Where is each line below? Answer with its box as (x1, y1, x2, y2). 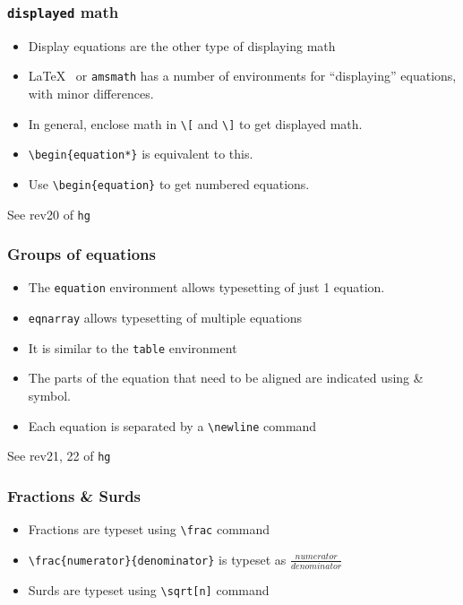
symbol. (28, 386, 71, 405)
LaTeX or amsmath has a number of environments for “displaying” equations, (28, 66, 457, 85)
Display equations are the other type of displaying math (28, 36, 336, 55)
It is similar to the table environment (28, 338, 237, 357)
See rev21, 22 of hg (7, 446, 111, 465)
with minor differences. (28, 84, 154, 103)
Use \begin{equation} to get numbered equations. (28, 174, 310, 193)
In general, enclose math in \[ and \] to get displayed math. (28, 114, 363, 133)
